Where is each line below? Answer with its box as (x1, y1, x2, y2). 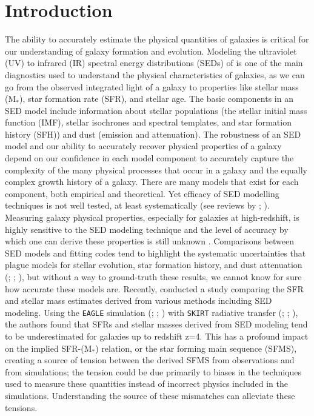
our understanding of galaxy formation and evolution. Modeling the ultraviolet (5, 44, 297, 57)
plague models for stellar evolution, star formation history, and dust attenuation (5, 258, 302, 271)
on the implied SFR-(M (5, 341, 92, 354)
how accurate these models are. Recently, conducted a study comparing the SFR (5, 282, 304, 295)
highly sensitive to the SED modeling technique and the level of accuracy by (5, 223, 289, 235)
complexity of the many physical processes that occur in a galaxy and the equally (5, 163, 307, 176)
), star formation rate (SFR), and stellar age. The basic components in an (19, 92, 293, 105)
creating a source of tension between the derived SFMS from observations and (5, 354, 295, 366)
